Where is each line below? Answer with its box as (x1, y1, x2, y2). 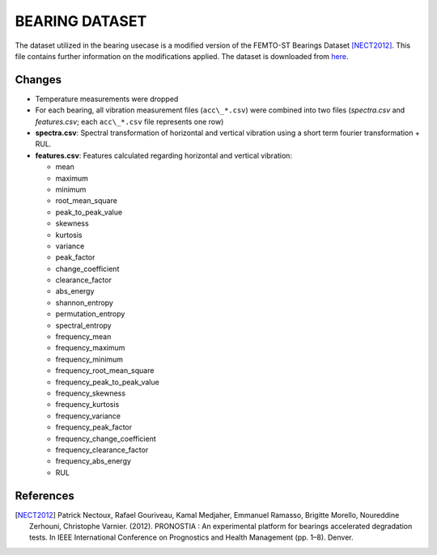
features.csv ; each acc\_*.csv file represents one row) (35, 117, 224, 126)
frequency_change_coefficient (55, 434, 157, 443)
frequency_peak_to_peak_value (55, 377, 159, 387)
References (15, 489, 74, 502)
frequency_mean (55, 332, 112, 341)
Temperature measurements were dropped (35, 94, 179, 104)
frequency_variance (55, 411, 121, 421)
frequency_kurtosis (55, 400, 120, 409)
